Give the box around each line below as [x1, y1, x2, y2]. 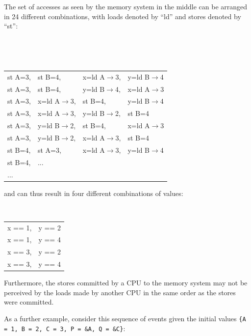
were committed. [4, 297, 54, 307]
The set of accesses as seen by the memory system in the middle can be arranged [4, 1, 248, 11]
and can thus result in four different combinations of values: [4, 188, 183, 198]
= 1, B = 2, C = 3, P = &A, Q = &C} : [4, 323, 125, 333]
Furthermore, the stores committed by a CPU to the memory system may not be [4, 278, 248, 288]
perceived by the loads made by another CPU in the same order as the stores [4, 287, 236, 297]
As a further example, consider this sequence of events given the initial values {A [4, 313, 246, 324]
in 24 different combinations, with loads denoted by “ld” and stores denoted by [4, 11, 241, 21]
